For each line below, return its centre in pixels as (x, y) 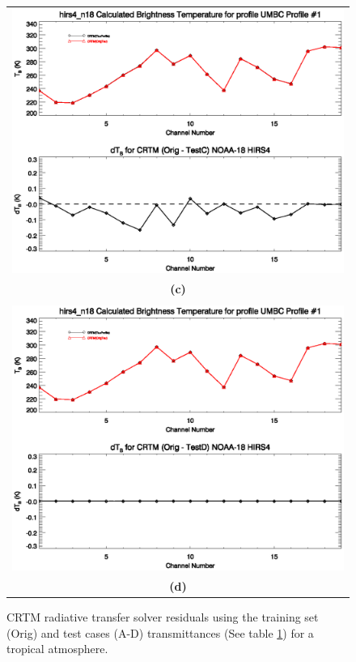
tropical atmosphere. (57, 649)
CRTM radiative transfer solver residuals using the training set (163, 617)
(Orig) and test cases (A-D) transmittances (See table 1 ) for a (160, 632)
